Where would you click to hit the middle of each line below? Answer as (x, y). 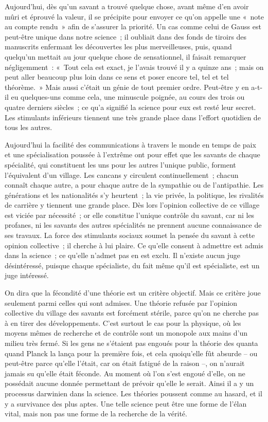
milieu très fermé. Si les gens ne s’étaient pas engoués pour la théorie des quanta (131, 343)
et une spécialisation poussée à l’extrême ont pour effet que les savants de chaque (132, 154)
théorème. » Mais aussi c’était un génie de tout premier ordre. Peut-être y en (127, 87)
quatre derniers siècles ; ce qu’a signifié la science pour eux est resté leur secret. (130, 107)
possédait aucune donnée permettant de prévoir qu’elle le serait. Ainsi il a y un (129, 383)
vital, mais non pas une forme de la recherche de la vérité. (96, 414)
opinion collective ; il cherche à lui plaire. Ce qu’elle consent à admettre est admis (134, 245)
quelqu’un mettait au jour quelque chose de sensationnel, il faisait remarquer (126, 56)
